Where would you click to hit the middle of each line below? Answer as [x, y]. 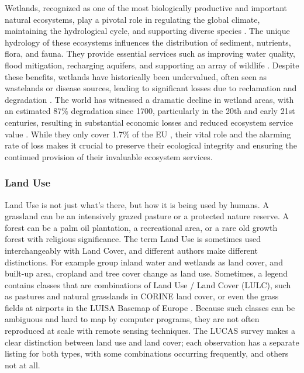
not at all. [23, 365]
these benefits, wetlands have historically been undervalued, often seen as [136, 76]
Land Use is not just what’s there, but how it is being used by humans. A [137, 204]
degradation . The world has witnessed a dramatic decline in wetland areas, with [149, 99]
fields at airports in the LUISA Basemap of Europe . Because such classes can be [150, 307]
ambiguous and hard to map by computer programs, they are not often [132, 319]
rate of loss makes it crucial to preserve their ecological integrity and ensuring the [151, 145]
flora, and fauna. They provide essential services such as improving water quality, [150, 53]
